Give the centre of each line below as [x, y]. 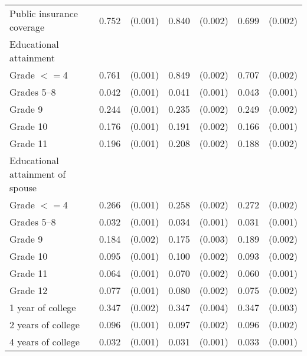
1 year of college [43, 307]
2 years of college [45, 324]
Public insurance [44, 13]
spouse [23, 187]
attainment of [38, 174]
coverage [27, 27]
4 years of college [45, 342]
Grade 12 [29, 290]
